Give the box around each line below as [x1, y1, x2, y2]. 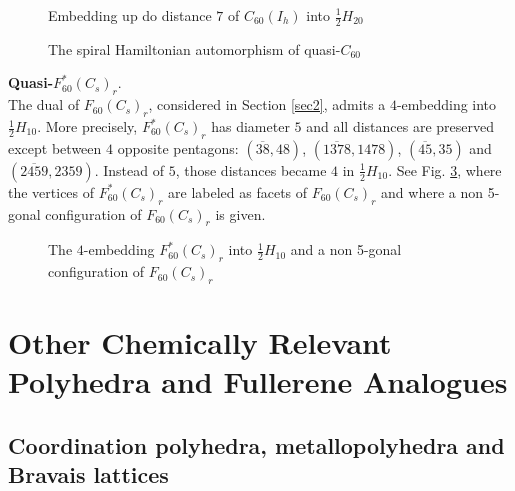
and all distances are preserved [306, 116, 495, 137]
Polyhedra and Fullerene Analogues [8, 361, 508, 402]
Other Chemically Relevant [8, 322, 392, 363]
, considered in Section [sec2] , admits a [148, 94, 386, 115]
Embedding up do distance [48, 5, 212, 25]
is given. [215, 203, 266, 224]
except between [8, 137, 102, 158]
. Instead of [94, 159, 165, 180]
